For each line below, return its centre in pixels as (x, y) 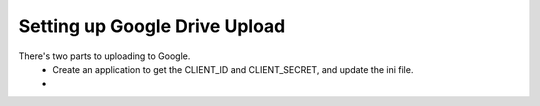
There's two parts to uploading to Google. (104, 56)
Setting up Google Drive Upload (152, 26)
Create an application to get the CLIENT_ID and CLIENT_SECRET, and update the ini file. (233, 69)
